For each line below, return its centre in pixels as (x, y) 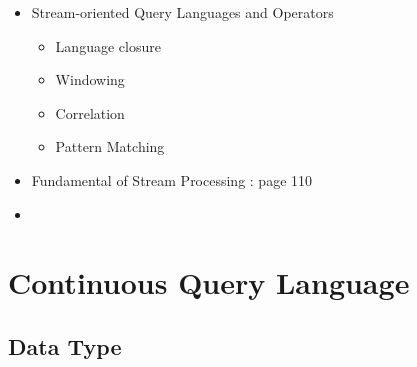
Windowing (90, 79)
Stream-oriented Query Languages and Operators (182, 12)
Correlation (90, 112)
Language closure (108, 45)
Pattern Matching (110, 146)
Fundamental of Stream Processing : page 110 (172, 179)
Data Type (65, 345)
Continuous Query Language (209, 282)
